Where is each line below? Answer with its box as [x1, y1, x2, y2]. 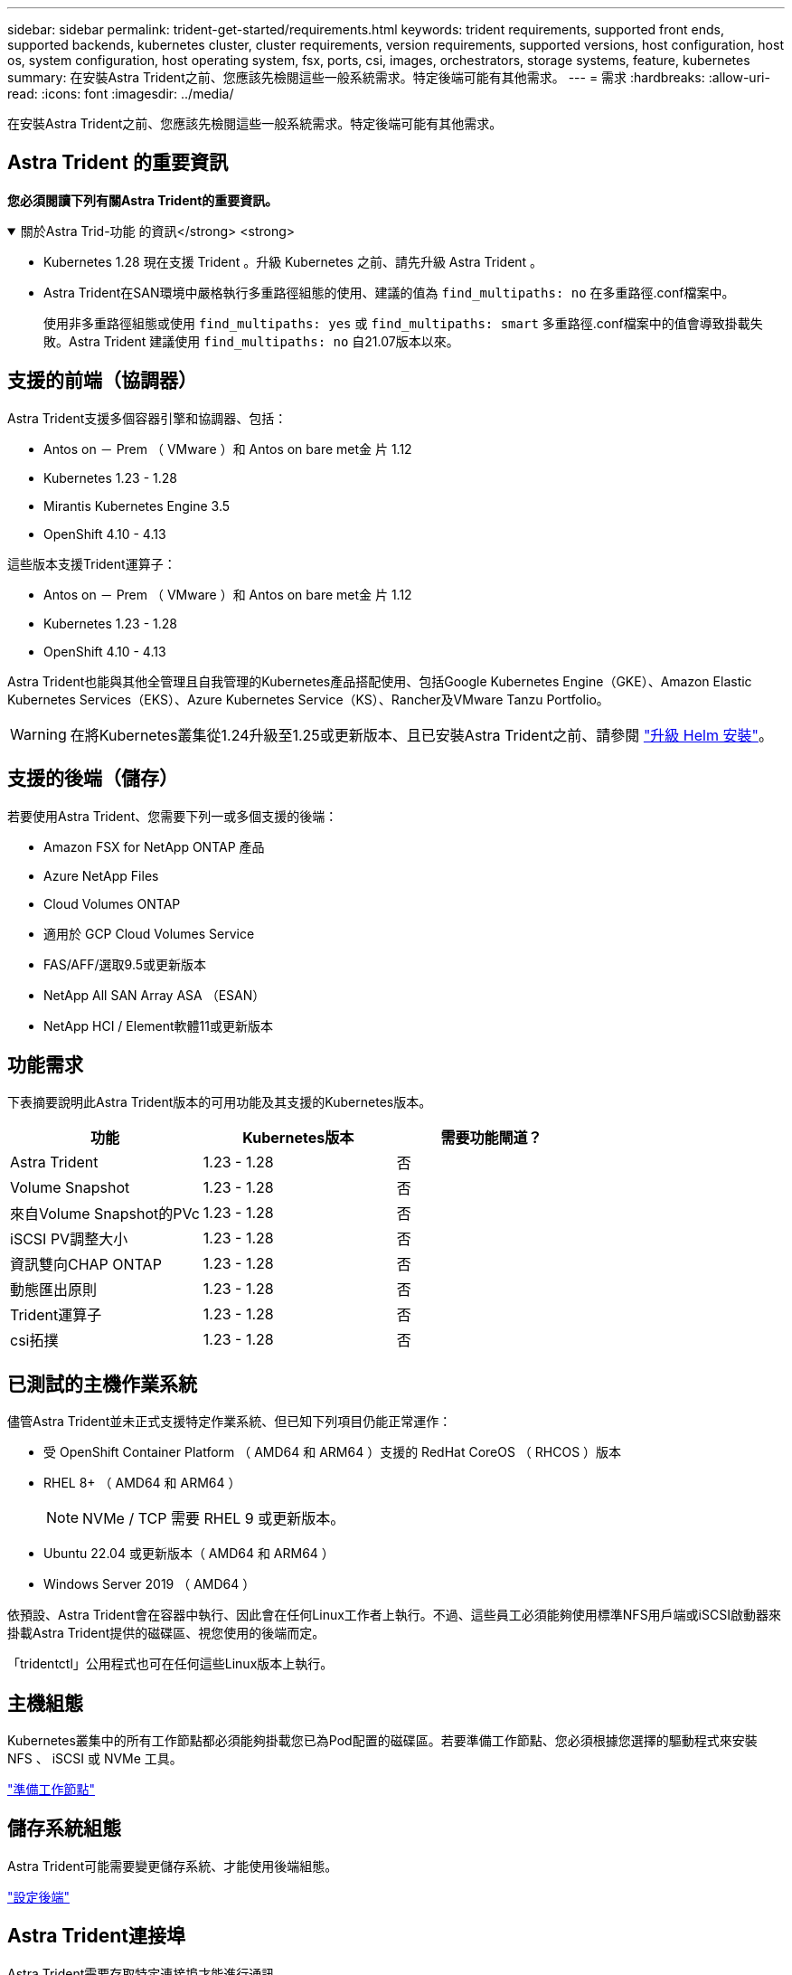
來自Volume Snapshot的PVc [10, 1205, 200, 1224]
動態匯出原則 [10, 1280, 98, 1299]
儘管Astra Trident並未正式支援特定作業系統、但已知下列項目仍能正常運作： [7, 1413, 452, 1430]
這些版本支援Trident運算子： [7, 555, 176, 572]
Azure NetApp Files [43, 867, 159, 884]
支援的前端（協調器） [7, 369, 197, 392]
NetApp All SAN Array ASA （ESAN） [43, 987, 266, 1003]
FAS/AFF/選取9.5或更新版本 [43, 956, 207, 972]
